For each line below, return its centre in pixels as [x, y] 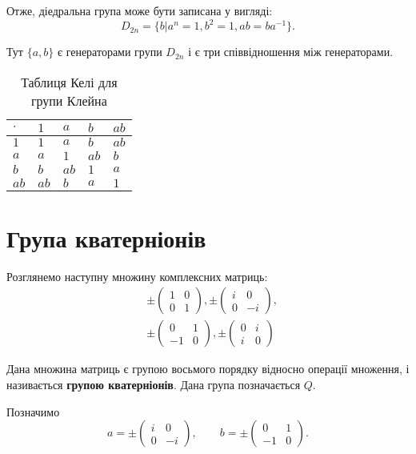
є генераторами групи [110, 52]
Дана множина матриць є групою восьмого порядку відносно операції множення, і [208, 369]
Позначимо [33, 411]
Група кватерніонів [106, 237]
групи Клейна [69, 100]
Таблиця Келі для [69, 82]
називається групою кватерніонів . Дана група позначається [154, 385]
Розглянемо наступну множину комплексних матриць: [137, 276]
